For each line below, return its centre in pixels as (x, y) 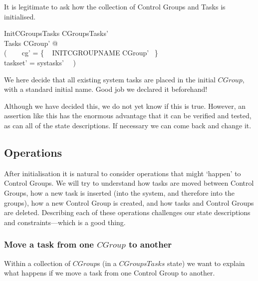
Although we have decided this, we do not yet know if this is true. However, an (125, 106)
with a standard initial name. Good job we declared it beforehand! (106, 89)
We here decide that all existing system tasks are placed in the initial (110, 79)
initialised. (20, 16)
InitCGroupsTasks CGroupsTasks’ (56, 33)
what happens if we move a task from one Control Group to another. (110, 273)
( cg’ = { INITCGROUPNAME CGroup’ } (81, 53)
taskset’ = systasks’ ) (40, 62)
